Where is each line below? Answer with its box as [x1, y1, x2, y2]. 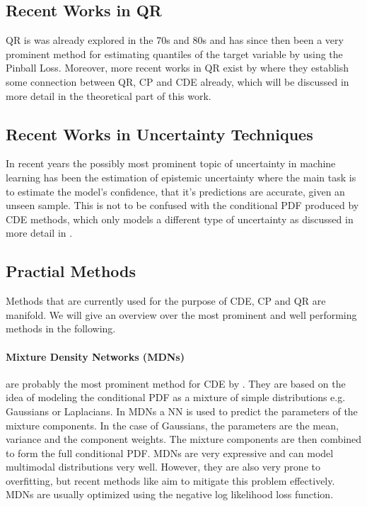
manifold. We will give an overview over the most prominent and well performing [6, 307, 357, 322]
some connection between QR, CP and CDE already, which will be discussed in [6, 74, 349, 89]
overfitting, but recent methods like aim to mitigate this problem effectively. [6, 473, 335, 488]
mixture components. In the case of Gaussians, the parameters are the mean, [6, 417, 339, 432]
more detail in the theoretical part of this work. [6, 88, 211, 103]
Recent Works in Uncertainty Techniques [6, 123, 313, 145]
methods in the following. [6, 321, 116, 336]
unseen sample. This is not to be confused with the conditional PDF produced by [6, 198, 359, 213]
